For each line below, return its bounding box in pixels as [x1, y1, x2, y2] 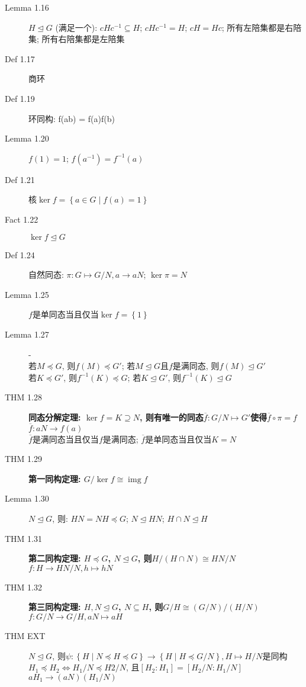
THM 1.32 [5, 580, 42, 593]
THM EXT [5, 630, 46, 642]
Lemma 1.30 [5, 492, 49, 505]
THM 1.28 [5, 391, 42, 403]
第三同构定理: [28, 601, 81, 613]
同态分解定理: [28, 410, 81, 423]
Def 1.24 [5, 248, 35, 261]
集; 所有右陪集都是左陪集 [28, 33, 125, 45]
